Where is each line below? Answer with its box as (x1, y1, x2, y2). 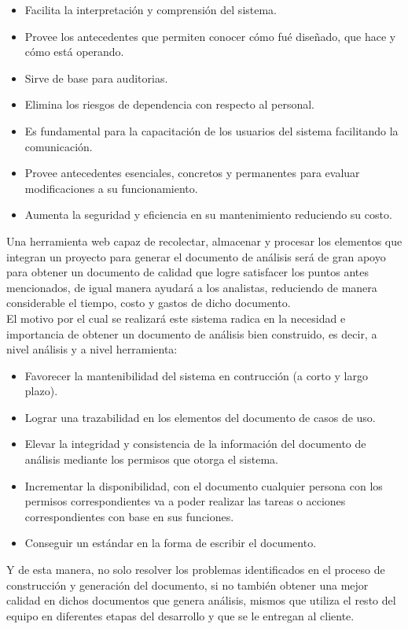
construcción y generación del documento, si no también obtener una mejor (6, 576, 369, 593)
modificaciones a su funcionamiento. (24, 179, 198, 196)
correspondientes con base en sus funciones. (24, 508, 234, 524)
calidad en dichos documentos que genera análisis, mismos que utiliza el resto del (6, 592, 396, 609)
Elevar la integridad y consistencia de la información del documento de (24, 435, 366, 452)
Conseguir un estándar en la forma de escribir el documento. (24, 535, 317, 551)
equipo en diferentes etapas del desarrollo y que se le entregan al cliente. (6, 607, 355, 623)
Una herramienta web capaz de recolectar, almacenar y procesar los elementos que (6, 232, 402, 249)
